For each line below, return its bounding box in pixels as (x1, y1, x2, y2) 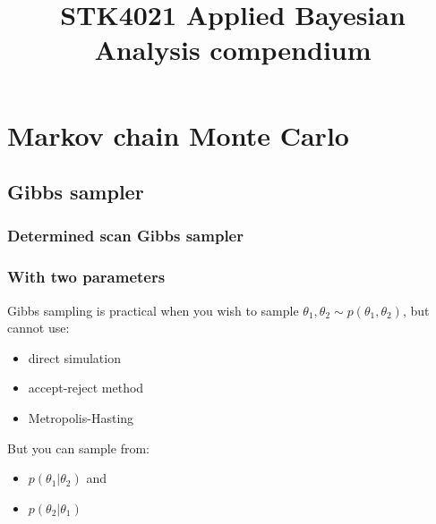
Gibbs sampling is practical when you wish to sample (7, 300, 299, 319)
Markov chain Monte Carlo (7, 116, 349, 153)
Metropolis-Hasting (28, 408, 134, 427)
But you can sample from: (7, 438, 150, 457)
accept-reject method (28, 378, 144, 397)
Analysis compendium (94, 31, 372, 68)
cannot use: (7, 318, 70, 337)
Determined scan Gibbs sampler (7, 224, 244, 247)
